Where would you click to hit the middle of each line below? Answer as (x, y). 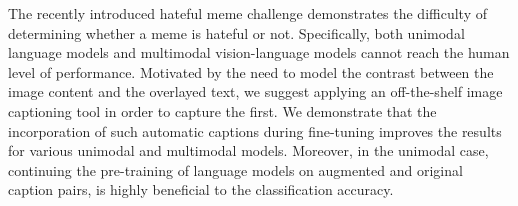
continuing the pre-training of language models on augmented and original (235, 169)
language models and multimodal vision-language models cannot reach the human (259, 52)
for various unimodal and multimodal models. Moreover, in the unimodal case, (248, 150)
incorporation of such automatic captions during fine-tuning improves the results (255, 130)
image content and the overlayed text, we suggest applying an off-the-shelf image (255, 91)
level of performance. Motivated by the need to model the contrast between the (251, 71)
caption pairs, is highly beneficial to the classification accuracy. (201, 189)
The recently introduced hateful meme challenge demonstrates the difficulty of (247, 13)
